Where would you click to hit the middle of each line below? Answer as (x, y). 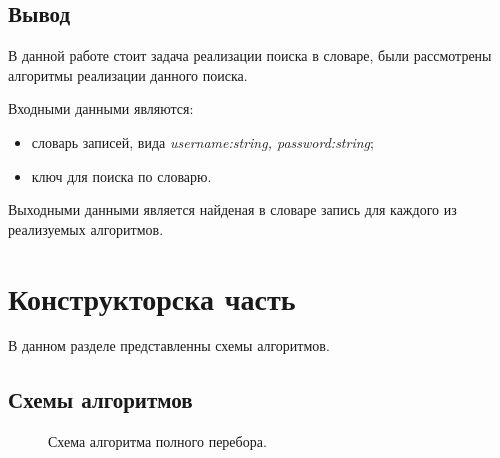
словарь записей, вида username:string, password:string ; (202, 141)
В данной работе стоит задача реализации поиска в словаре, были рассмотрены (250, 55)
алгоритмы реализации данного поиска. (128, 74)
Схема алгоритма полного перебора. (157, 441)
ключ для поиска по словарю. (121, 175)
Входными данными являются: (101, 108)
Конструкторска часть (152, 297)
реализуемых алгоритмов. (86, 228)
